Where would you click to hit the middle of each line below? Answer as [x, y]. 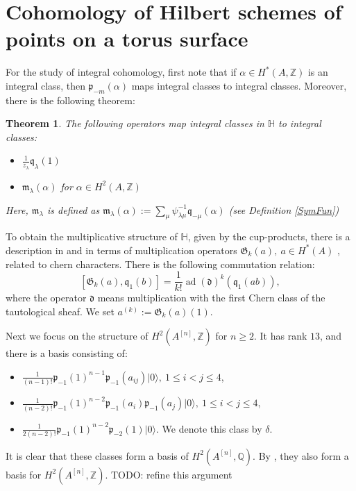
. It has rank [281, 336]
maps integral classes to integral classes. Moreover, [239, 85]
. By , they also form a [301, 455]
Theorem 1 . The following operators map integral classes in [135, 123]
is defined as [74, 209]
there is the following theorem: [70, 100]
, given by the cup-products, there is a [269, 236]
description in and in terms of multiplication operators [121, 250]
